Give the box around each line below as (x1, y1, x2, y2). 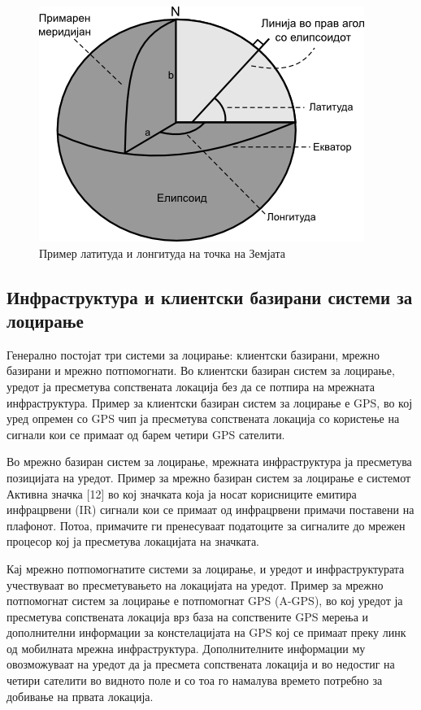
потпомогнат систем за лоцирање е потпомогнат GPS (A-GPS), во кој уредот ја (7, 592, 403, 609)
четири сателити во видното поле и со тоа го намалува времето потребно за (7, 672, 383, 689)
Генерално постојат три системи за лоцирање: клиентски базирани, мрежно (7, 346, 380, 363)
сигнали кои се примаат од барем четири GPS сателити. (7, 425, 285, 442)
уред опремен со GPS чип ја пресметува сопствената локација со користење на (7, 410, 400, 427)
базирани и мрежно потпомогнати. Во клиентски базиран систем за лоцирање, (7, 362, 395, 379)
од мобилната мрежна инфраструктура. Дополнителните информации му (7, 639, 366, 656)
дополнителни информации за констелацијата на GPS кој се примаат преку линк (7, 624, 406, 641)
